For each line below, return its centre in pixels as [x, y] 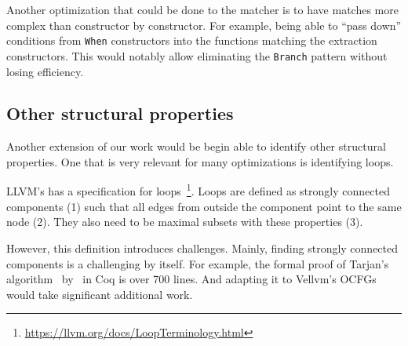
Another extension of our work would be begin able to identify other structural [196, 146]
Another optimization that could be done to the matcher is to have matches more [202, 9]
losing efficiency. [45, 71]
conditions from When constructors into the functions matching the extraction [192, 40]
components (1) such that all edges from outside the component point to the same [204, 206]
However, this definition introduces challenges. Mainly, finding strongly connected [202, 248]
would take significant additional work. [100, 294]
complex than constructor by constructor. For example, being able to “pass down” [204, 25]
